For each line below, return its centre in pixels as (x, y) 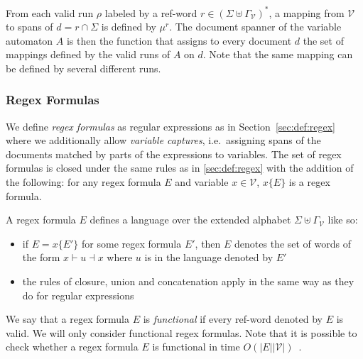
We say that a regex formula (67, 319)
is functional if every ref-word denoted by (233, 319)
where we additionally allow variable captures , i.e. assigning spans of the (163, 140)
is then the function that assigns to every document (179, 40)
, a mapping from (307, 12)
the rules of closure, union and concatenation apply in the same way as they (188, 281)
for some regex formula (132, 243)
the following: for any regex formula (83, 182)
